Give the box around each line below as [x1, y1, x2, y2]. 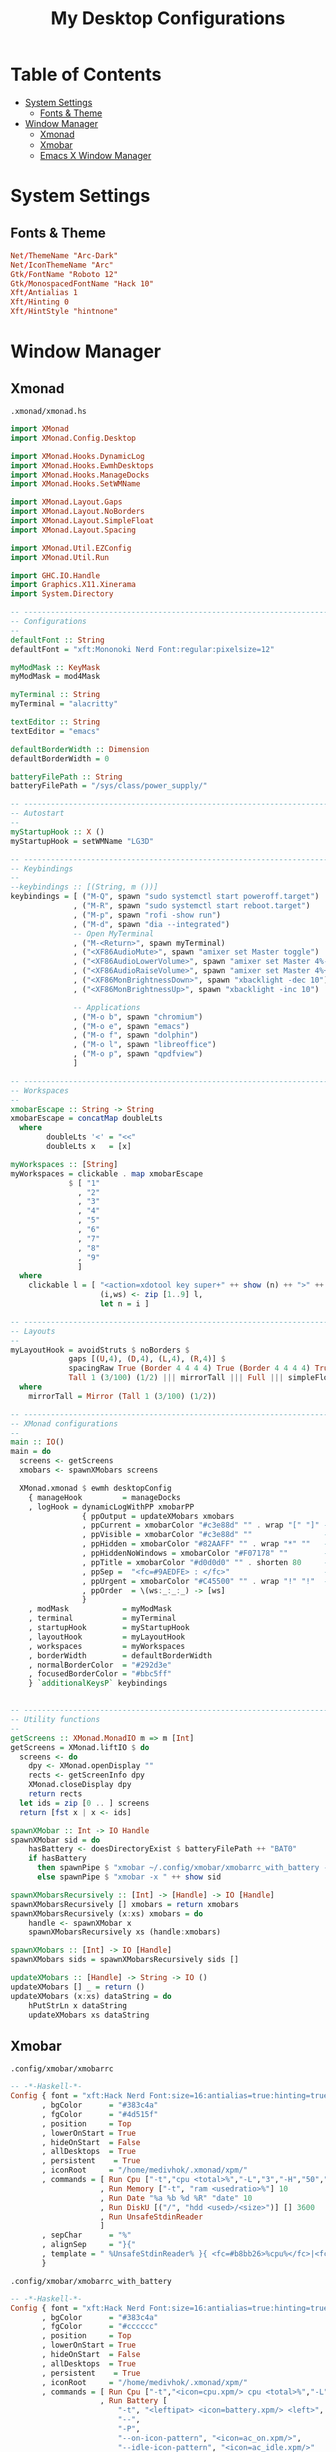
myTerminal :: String [10, 690, 101, 700]
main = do [10, 1447, 52, 1457]
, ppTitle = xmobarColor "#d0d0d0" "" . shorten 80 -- [81, 1557, 333, 1567]
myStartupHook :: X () [10, 827, 105, 837]
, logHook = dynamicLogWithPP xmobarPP [28, 1502, 195, 1512]
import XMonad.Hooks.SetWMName [10, 479, 141, 489]
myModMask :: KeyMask [10, 662, 101, 672]
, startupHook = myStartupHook [28, 1623, 190, 1633]
